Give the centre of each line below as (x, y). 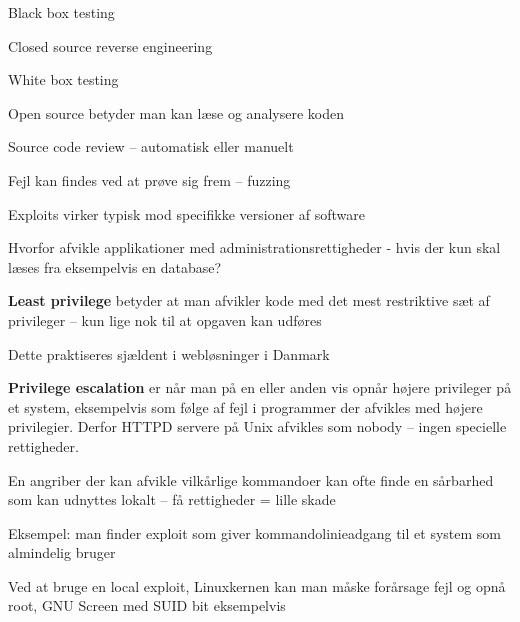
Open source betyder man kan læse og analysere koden (176, 112)
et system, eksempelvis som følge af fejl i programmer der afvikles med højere (245, 406)
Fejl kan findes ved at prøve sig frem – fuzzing (149, 179)
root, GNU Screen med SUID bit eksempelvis (147, 605)
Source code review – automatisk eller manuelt (151, 146)
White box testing (63, 79)
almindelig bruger (62, 552)
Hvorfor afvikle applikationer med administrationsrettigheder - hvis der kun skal (254, 247)
